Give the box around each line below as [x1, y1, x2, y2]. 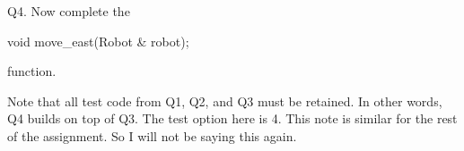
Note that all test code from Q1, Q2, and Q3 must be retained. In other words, [7, 91, 442, 110]
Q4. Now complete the [7, 2, 130, 20]
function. [7, 62, 57, 80]
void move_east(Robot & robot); [7, 31, 189, 50]
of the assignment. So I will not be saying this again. [7, 126, 297, 145]
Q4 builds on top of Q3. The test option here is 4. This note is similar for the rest [7, 109, 458, 128]
